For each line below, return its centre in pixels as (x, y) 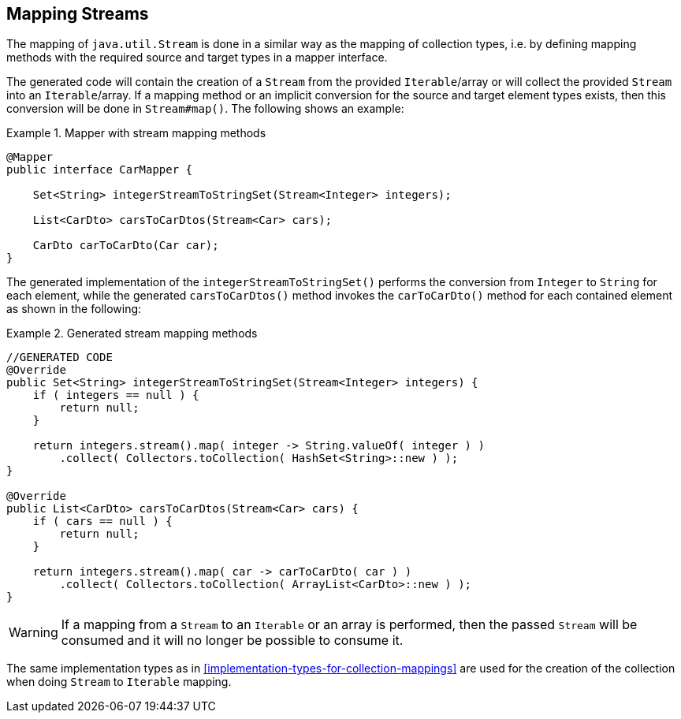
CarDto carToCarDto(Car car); (126, 246)
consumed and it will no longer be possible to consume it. (232, 641)
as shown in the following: (74, 309)
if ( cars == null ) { (102, 522)
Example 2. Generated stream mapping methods (132, 333)
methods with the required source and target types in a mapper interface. (197, 58)
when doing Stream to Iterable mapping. (119, 682)
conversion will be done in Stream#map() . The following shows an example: (205, 109)
